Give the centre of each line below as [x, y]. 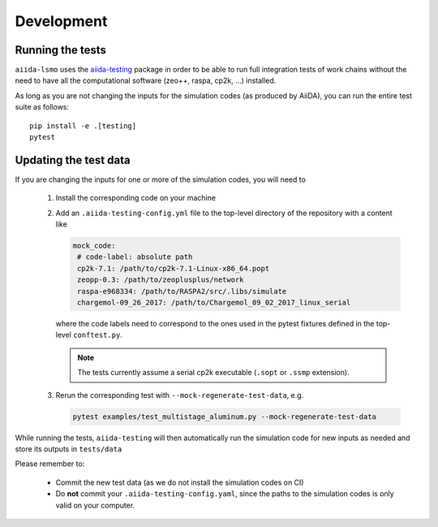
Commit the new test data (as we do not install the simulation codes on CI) [180, 482]
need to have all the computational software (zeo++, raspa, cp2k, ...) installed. [146, 80]
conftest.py [97, 335]
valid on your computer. [95, 505]
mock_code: [94, 246]
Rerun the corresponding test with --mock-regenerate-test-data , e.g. [180, 395]
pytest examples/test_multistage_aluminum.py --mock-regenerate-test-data [225, 417]
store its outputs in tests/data [69, 449]
